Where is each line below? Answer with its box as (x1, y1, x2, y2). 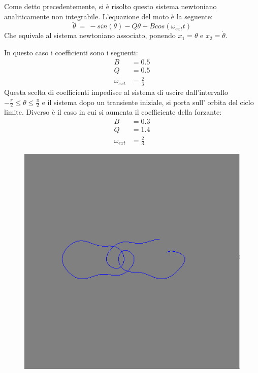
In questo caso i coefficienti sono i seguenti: (4, 47, 138, 57)
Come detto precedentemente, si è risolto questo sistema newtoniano (4, 1, 217, 11)
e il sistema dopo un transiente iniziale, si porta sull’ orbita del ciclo (42, 96, 254, 107)
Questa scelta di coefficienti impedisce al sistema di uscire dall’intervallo (4, 87, 229, 97)
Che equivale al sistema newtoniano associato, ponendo (4, 30, 176, 41)
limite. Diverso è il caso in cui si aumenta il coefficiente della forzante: (4, 107, 222, 117)
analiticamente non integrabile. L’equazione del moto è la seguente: (4, 11, 213, 21)
